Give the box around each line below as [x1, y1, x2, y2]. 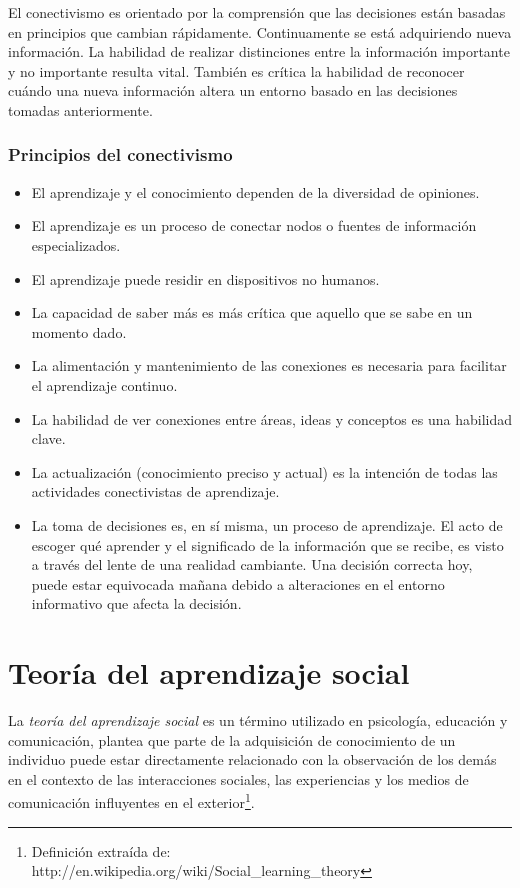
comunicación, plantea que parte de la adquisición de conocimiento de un [8, 729, 456, 750]
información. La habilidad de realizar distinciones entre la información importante [8, 41, 510, 62]
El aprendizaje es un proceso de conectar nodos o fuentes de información [31, 215, 477, 236]
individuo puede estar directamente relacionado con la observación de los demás [8, 749, 497, 770]
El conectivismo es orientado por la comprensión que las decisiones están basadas [8, 2, 506, 22]
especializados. [31, 234, 121, 255]
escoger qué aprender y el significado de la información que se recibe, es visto [31, 534, 504, 555]
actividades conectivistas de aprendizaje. [31, 481, 280, 502]
